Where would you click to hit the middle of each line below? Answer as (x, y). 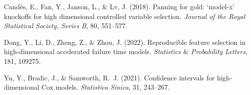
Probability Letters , (219, 51)
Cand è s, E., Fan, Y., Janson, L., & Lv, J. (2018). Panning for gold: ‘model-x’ (119, 6)
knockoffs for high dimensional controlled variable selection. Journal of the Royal (125, 16)
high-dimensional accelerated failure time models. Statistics (93, 51)
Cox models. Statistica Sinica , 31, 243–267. (106, 87)
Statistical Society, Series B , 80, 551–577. (66, 26)
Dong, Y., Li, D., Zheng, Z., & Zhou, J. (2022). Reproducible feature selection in (125, 42)
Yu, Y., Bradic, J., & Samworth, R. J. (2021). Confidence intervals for (109, 77)
